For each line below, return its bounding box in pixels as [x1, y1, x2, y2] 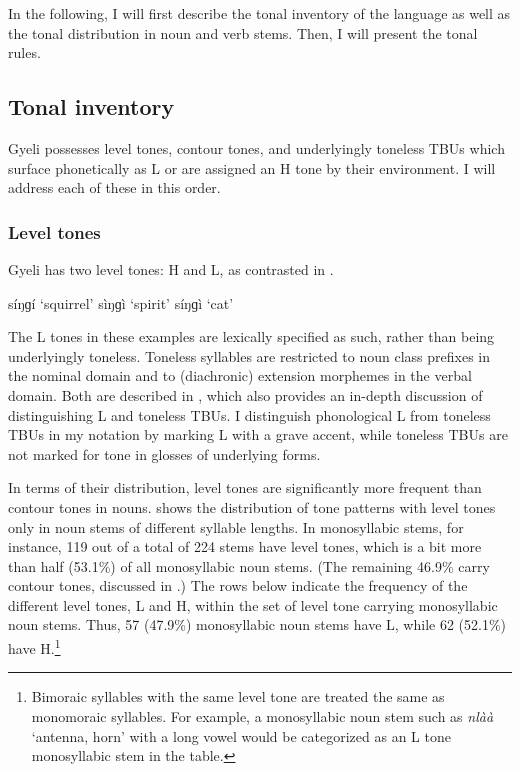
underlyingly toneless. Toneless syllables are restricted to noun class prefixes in [8, 345, 491, 366]
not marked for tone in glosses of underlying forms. [8, 443, 321, 464]
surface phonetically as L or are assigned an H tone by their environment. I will [8, 157, 496, 178]
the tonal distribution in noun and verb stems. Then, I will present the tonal [8, 22, 478, 43]
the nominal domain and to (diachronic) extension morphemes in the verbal [8, 365, 472, 386]
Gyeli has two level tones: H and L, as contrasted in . [8, 258, 334, 279]
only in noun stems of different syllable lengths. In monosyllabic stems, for [8, 516, 464, 537]
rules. [8, 42, 41, 63]
